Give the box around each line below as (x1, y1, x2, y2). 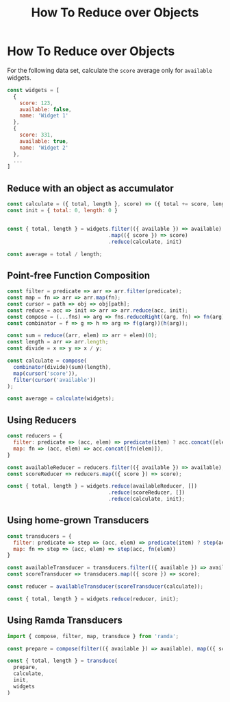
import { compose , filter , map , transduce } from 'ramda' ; (7, 633, 179, 639)
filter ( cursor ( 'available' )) (13, 376, 97, 383)
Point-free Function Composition (7, 269, 151, 281)
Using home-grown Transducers (7, 514, 149, 526)
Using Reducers (7, 414, 77, 426)
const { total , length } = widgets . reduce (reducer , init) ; (7, 596, 179, 602)
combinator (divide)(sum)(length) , (13, 363, 112, 370)
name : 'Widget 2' (19, 144, 69, 151)
